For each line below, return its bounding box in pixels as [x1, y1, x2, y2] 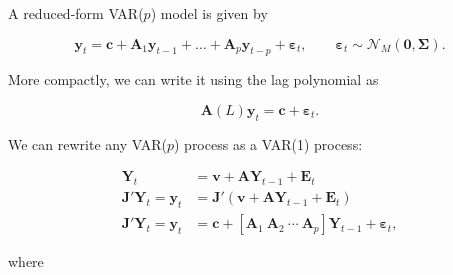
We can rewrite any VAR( [8, 133, 167, 154]
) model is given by [150, 3, 268, 23]
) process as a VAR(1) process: [173, 133, 363, 154]
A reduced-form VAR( [8, 3, 144, 23]
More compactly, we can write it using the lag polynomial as [8, 69, 379, 90]
